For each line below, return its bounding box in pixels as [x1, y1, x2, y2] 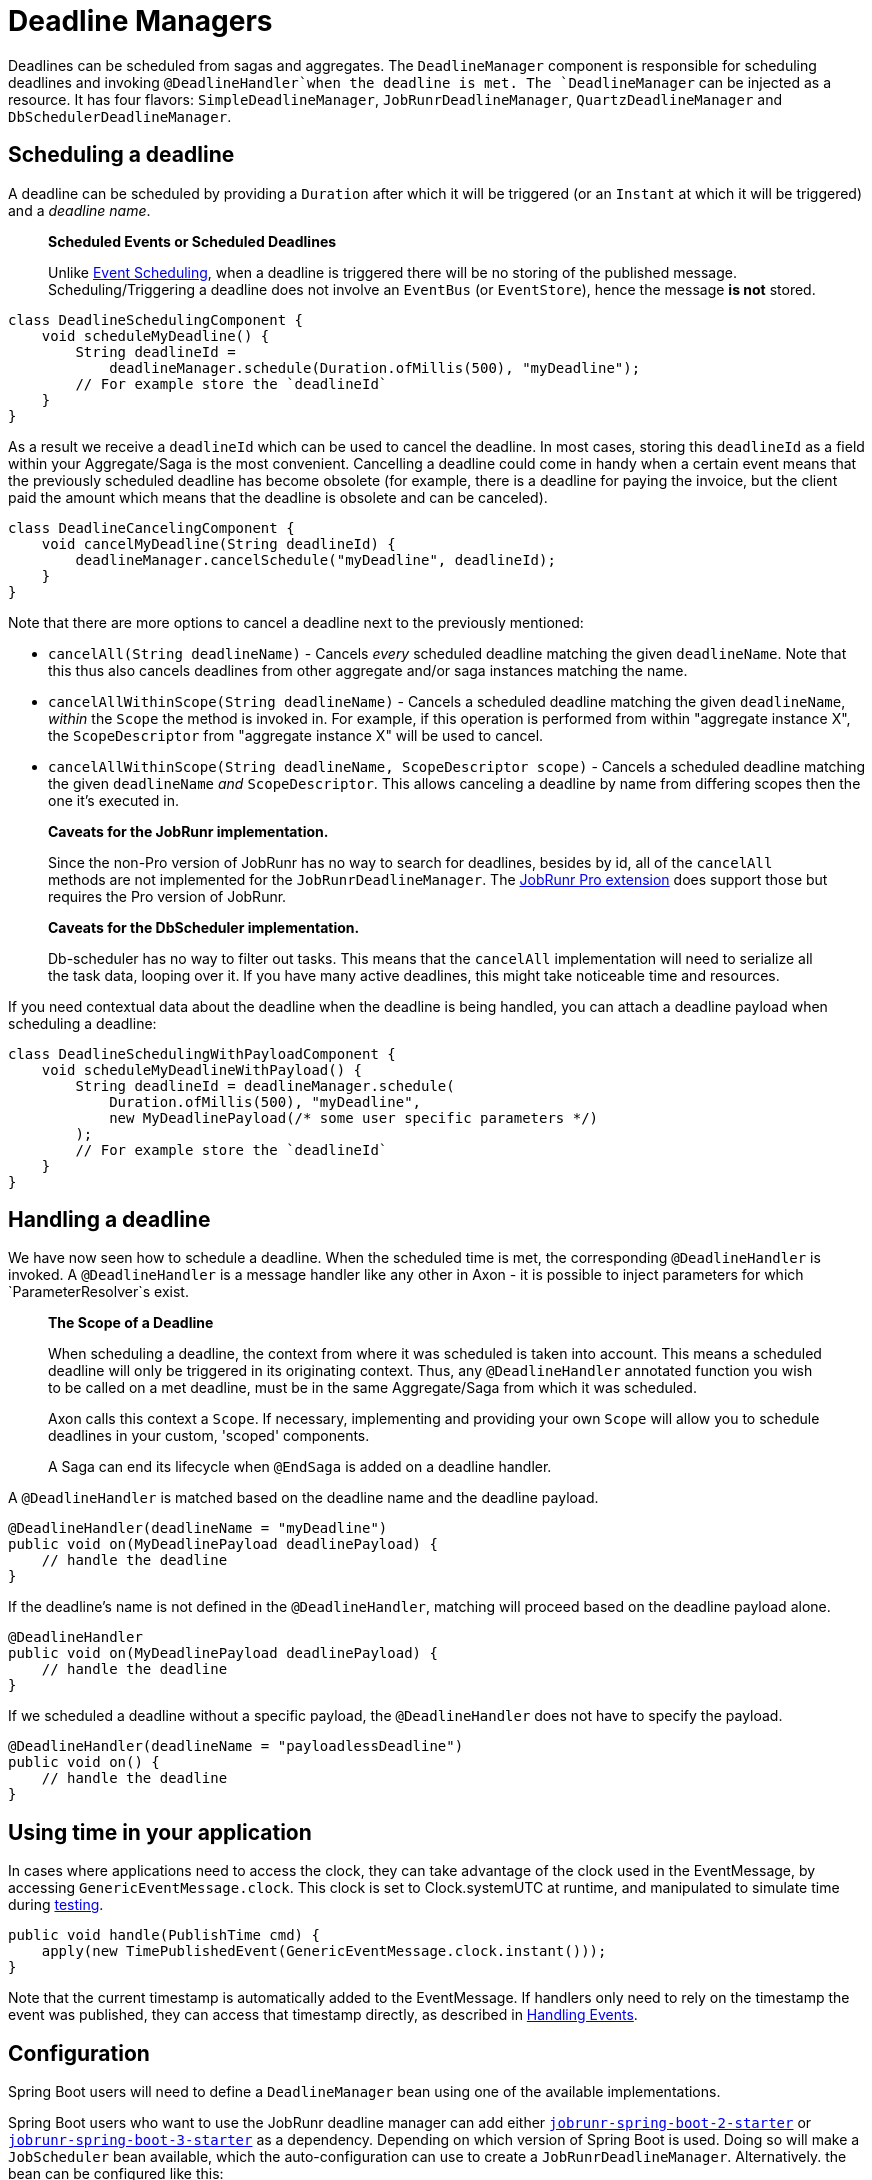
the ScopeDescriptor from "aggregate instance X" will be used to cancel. [48, 726, 544, 744]
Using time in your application [8, 1819, 312, 1845]
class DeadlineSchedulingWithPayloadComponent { [8, 1045, 396, 1062]
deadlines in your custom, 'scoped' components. [48, 1427, 370, 1445]
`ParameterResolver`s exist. [8, 1283, 189, 1301]
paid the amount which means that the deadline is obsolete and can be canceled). [8, 488, 548, 506]
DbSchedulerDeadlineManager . [8, 107, 232, 125]
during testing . [8, 1896, 104, 1914]
